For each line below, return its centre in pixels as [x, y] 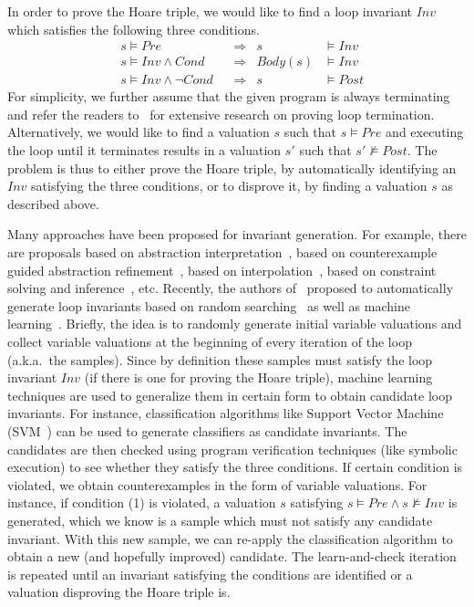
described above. [53, 203]
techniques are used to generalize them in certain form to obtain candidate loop [230, 395]
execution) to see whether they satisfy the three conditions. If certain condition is [235, 467]
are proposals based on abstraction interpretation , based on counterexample [222, 252]
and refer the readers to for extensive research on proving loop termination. [221, 114]
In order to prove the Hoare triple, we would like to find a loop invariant [210, 11]
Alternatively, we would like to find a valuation [139, 132]
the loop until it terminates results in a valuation [144, 150]
